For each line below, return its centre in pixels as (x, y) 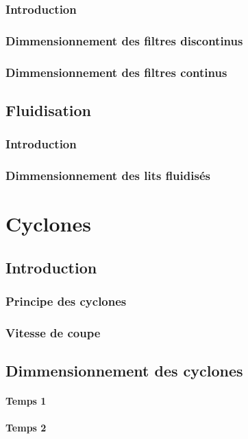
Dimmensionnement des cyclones (124, 371)
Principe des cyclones (66, 301)
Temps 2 (26, 428)
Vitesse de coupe (53, 332)
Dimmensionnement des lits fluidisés (108, 176)
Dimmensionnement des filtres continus (116, 72)
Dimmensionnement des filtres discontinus (124, 40)
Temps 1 (26, 401)
